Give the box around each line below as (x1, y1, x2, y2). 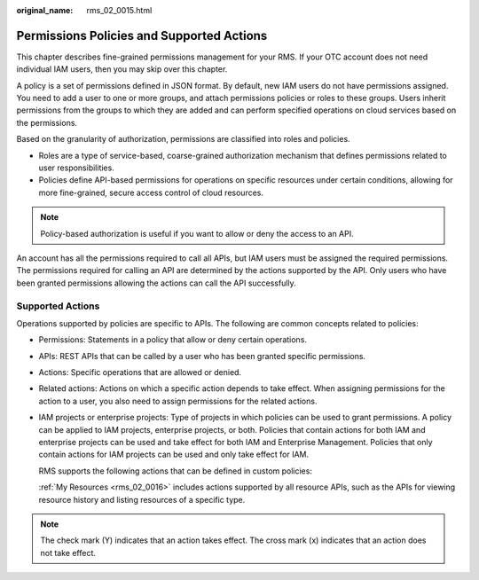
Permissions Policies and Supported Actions (16, 27, 268, 43)
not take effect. (40, 547, 97, 558)
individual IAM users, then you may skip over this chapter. (16, 64, 228, 74)
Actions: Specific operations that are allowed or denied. (38, 367, 242, 378)
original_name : (16, 5, 74, 15)
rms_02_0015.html (86, 5, 153, 15)
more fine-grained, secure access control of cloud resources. (38, 187, 264, 198)
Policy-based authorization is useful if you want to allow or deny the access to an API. (40, 228, 354, 239)
